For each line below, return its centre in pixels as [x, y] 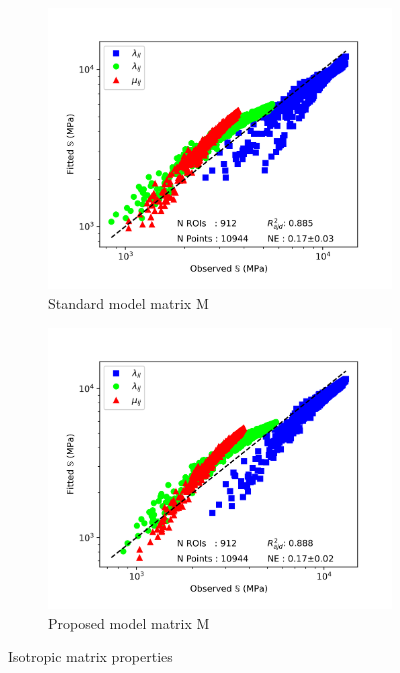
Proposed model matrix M [129, 622]
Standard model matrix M [128, 303]
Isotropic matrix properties [90, 656]
